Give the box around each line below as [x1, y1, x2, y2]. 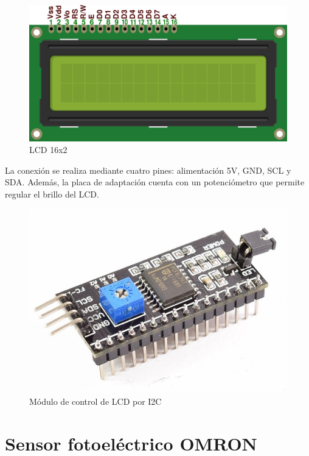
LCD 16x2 [29, 143, 68, 156]
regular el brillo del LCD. [5, 187, 99, 200]
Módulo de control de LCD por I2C [29, 395, 162, 408]
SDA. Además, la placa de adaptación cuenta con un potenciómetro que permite [5, 176, 305, 188]
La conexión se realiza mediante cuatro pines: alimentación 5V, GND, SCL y [5, 163, 291, 176]
